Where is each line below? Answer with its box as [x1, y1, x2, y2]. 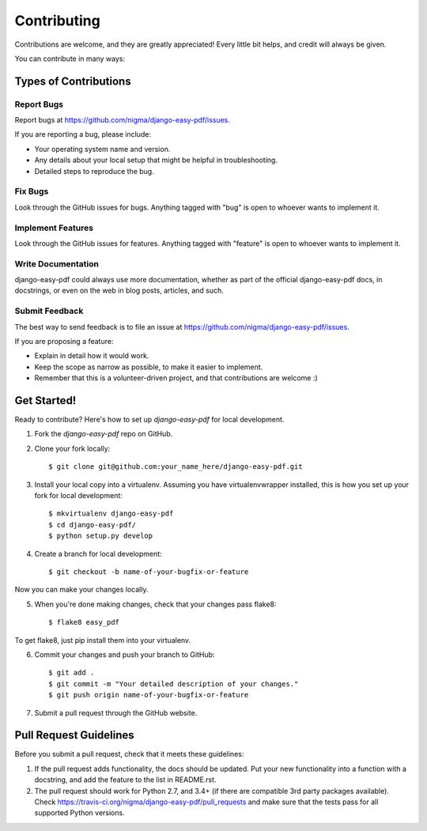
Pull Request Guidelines [14, 728, 134, 742]
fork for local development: [34, 491, 123, 500]
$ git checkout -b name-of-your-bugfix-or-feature [48, 567, 249, 576]
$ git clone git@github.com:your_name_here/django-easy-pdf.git [48, 463, 304, 471]
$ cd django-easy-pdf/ [48, 520, 137, 529]
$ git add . [48, 668, 95, 678]
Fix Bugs [14, 186, 49, 197]
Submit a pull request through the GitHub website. [34, 708, 198, 717]
